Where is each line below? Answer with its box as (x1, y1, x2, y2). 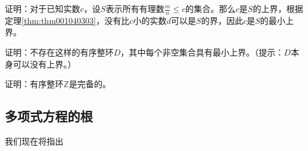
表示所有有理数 (105, 2, 164, 14)
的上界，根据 (252, 2, 303, 14)
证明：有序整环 (5, 78, 63, 90)
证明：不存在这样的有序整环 (5, 46, 114, 58)
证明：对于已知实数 (5, 2, 80, 14)
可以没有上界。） (13, 57, 76, 70)
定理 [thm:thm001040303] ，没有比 (5, 14, 130, 26)
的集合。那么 (185, 2, 236, 14)
